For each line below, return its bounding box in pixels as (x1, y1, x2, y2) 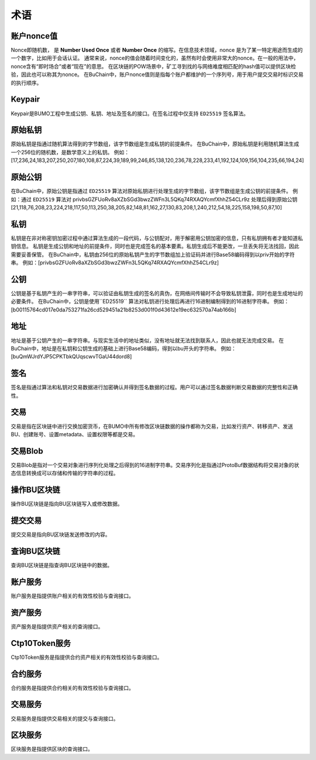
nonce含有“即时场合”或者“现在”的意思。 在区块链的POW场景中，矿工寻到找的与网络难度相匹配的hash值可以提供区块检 (11, 63, 296, 70)
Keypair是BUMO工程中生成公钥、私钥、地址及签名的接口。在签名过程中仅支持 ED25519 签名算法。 (11, 110, 249, 117)
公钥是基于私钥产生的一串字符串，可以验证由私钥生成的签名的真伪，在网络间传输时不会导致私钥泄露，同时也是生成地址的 (11, 289, 303, 296)
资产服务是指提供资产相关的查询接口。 (11, 623, 104, 630)
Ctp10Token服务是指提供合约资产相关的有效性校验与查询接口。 (11, 654, 163, 661)
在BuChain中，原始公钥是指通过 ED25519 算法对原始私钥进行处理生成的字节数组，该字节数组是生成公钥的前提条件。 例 (11, 188, 298, 195)
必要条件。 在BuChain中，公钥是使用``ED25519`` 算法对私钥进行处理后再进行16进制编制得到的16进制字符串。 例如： (11, 298, 290, 305)
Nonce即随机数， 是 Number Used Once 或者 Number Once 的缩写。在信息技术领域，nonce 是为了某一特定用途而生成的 (11, 47, 303, 54)
